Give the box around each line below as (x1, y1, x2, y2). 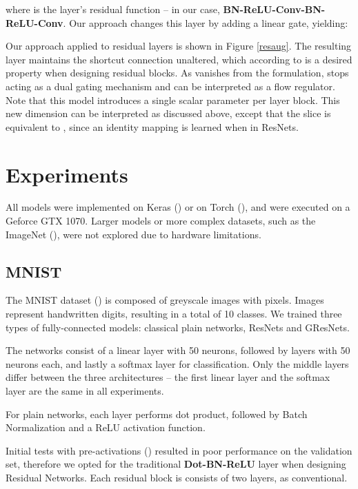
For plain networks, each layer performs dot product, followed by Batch (6, 406, 308, 421)
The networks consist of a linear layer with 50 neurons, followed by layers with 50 (6, 343, 350, 357)
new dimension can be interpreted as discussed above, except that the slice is (6, 106, 331, 121)
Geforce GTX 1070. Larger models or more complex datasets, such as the (6, 214, 316, 228)
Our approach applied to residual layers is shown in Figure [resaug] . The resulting (6, 39, 352, 53)
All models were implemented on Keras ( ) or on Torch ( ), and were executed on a (6, 200, 350, 214)
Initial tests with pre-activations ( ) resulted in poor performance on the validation (6, 443, 352, 457)
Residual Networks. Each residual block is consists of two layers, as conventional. (6, 470, 348, 484)
